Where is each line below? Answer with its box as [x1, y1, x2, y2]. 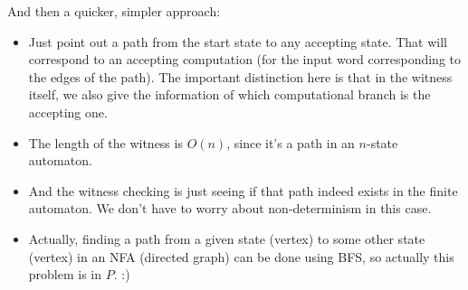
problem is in [28, 265, 102, 284]
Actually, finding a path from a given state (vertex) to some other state [28, 229, 425, 248]
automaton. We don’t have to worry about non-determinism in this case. [28, 199, 432, 218]
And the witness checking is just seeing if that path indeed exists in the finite [28, 181, 458, 200]
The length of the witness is [28, 133, 183, 152]
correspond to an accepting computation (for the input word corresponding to [28, 50, 462, 69]
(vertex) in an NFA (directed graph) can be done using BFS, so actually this [28, 247, 454, 266]
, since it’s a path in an [226, 133, 355, 152]
